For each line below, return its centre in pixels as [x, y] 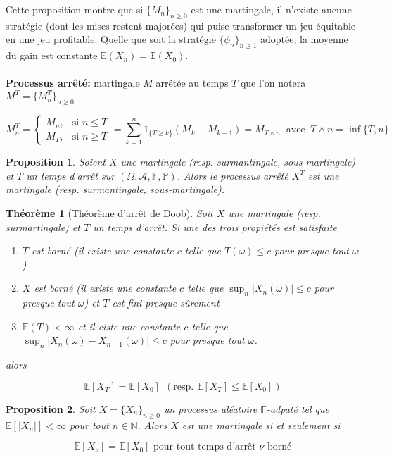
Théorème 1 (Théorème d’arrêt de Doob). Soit [109, 213]
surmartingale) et [43, 227]
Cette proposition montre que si [75, 9]
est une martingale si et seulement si [261, 425]
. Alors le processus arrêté [233, 175]
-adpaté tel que [298, 408]
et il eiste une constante [129, 326]
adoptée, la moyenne [304, 39]
